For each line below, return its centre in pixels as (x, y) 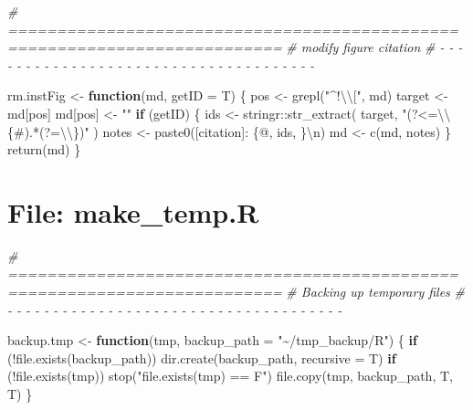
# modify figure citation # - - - (374, 47)
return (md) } (44, 149)
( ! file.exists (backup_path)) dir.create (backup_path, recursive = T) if (202, 357)
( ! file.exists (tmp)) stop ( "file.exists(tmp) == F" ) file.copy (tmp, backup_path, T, (230, 376)
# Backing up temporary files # (375, 292)
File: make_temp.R (133, 211)
